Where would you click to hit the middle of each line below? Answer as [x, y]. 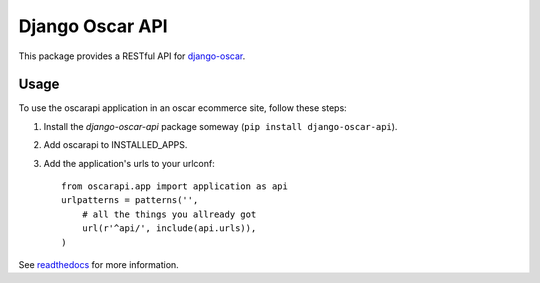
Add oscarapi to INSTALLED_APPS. [115, 145]
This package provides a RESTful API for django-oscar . [132, 56]
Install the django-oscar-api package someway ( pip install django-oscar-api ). [220, 126]
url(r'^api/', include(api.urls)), [169, 228]
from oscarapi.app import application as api [175, 186]
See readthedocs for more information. [98, 264]
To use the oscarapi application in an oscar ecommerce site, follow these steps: [182, 108]
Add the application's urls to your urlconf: [129, 163]
